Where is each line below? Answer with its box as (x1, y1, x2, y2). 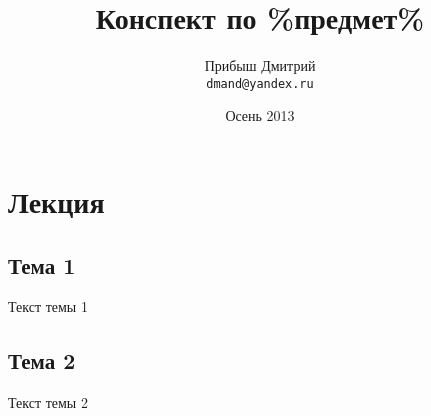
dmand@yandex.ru (206, 76, 314, 91)
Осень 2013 (225, 105, 295, 126)
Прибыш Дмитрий (204, 55, 316, 76)
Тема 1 (8, 249, 76, 280)
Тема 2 (8, 345, 76, 376)
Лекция (8, 180, 105, 221)
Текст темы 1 (8, 296, 88, 317)
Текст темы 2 (8, 392, 88, 413)
